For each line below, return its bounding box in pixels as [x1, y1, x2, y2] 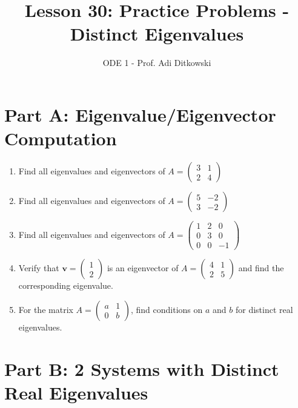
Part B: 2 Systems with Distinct [4, 356, 279, 381]
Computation [4, 126, 117, 151]
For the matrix [18, 303, 73, 315]
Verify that [18, 262, 59, 274]
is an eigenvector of [107, 262, 179, 274]
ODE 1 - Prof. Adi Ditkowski [102, 56, 211, 69]
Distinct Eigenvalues [70, 21, 244, 46]
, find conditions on [130, 303, 203, 315]
